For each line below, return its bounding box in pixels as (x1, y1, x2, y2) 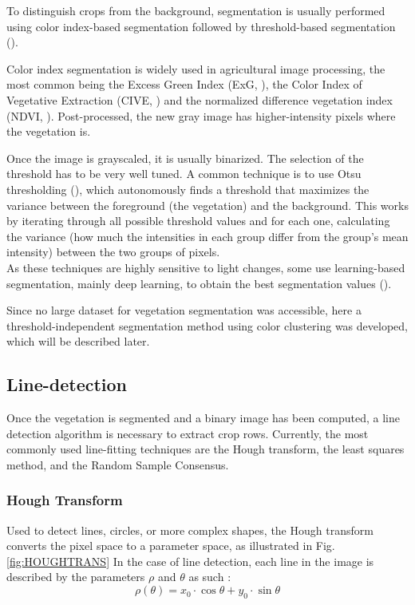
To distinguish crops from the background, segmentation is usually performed (6, 2, 385, 18)
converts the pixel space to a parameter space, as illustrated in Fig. (6, 537, 335, 554)
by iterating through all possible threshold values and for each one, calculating (6, 212, 390, 229)
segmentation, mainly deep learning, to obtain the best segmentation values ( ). (6, 275, 392, 291)
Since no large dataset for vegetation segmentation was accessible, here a (6, 302, 362, 318)
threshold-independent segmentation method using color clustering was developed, (6, 317, 408, 334)
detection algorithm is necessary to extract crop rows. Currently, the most (6, 425, 369, 441)
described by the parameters (6, 568, 145, 585)
